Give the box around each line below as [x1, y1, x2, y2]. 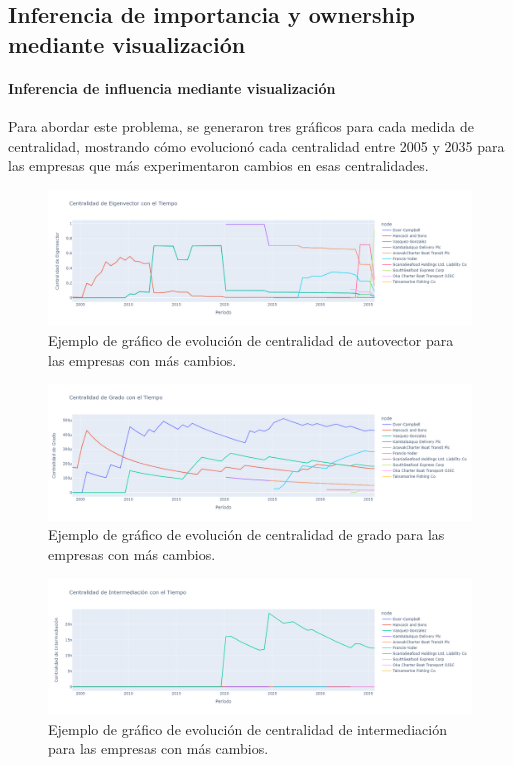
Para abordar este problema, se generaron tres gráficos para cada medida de [8, 115, 474, 136]
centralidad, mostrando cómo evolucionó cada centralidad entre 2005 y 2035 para [8, 135, 505, 156]
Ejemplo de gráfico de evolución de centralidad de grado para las [48, 524, 445, 545]
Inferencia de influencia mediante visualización [8, 77, 336, 98]
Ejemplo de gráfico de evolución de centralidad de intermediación [48, 718, 447, 739]
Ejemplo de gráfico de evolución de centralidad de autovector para [48, 329, 454, 350]
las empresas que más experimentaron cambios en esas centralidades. [8, 155, 429, 176]
